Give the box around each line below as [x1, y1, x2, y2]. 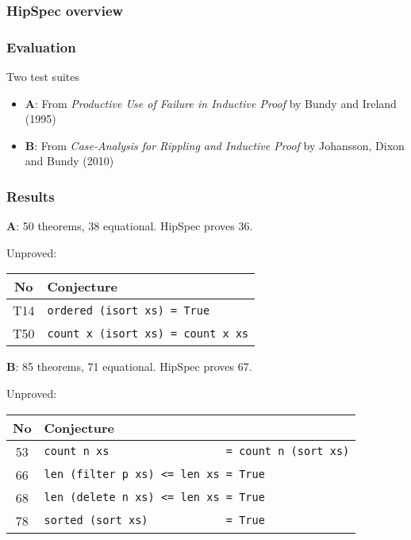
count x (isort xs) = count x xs [47, 326, 249, 340]
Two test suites [6, 68, 79, 85]
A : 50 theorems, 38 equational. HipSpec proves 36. [6, 218, 253, 234]
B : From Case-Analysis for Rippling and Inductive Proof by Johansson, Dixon [25, 137, 405, 153]
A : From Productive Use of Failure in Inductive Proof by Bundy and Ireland [25, 94, 397, 111]
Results [6, 186, 55, 206]
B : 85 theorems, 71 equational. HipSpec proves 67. [6, 358, 252, 375]
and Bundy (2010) [25, 152, 114, 169]
